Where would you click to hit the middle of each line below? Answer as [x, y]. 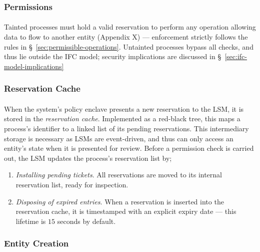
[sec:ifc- [236, 56]
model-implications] [34, 66]
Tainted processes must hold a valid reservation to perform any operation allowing [130, 27]
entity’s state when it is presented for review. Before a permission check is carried [129, 148]
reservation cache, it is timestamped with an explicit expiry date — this [126, 211]
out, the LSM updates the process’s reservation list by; [88, 158]
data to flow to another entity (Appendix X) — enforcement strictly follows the [126, 37]
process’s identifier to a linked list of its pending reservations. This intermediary [126, 129]
